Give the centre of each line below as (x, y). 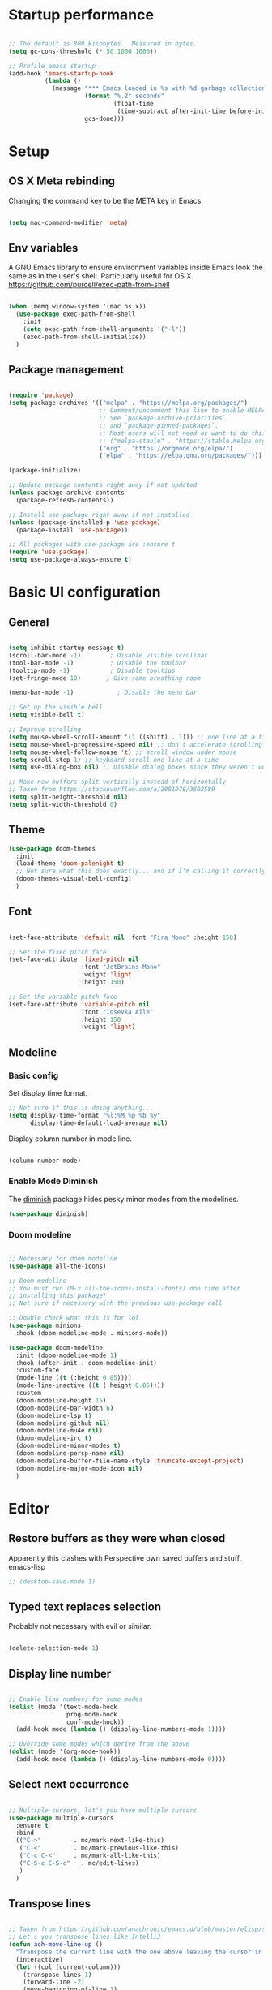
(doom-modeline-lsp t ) (54, 1415)
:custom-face (38, 1370)
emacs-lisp (27, 1566)
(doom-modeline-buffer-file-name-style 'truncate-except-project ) (130, 1461)
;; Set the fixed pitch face (57, 952)
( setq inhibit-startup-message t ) (67, 648)
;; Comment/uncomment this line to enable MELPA (182, 411)
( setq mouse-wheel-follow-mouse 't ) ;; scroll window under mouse (123, 752)
